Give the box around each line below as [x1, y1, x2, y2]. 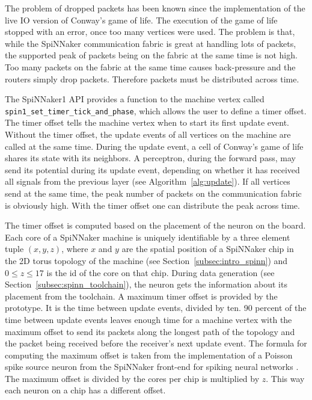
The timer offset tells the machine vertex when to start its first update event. [5, 116, 289, 129]
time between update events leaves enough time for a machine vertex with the [5, 313, 292, 325]
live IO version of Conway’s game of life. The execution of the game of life [5, 13, 278, 26]
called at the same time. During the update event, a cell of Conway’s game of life [5, 140, 304, 152]
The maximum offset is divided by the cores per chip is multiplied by [5, 372, 260, 384]
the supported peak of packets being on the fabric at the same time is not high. [5, 49, 298, 61]
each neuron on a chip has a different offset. [5, 384, 166, 396]
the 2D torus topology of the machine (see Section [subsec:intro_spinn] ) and [5, 254, 288, 266]
